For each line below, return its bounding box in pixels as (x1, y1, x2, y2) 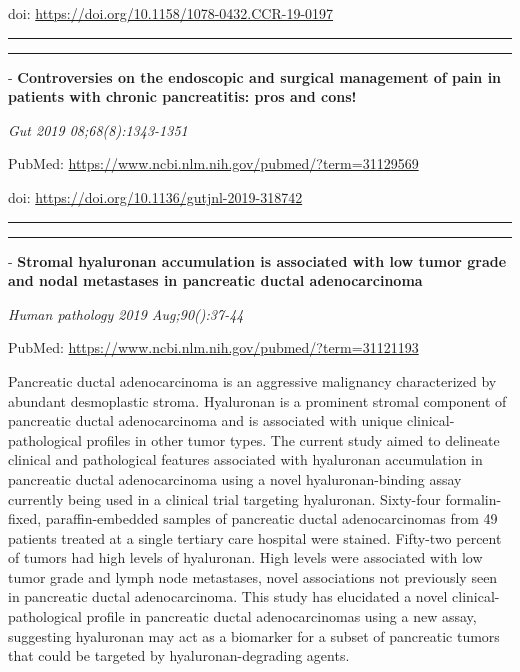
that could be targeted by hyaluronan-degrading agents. (8, 645, 350, 666)
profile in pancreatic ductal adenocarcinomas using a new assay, (86, 606, 477, 627)
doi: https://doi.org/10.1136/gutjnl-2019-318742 (8, 186, 303, 207)
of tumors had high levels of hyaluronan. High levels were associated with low (8, 547, 483, 568)
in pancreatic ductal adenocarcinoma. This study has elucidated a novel (8, 586, 448, 607)
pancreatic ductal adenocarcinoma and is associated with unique (8, 410, 403, 431)
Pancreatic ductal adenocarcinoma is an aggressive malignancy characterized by (8, 370, 497, 391)
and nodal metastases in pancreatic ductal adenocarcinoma (8, 270, 423, 291)
